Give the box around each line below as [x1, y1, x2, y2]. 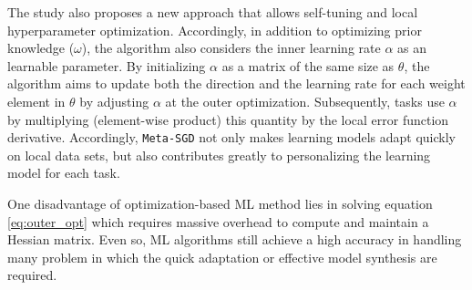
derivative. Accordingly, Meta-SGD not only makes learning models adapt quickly [7, 128, 456, 147]
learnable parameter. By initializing [7, 56, 206, 75]
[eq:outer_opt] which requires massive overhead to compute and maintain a [7, 212, 429, 231]
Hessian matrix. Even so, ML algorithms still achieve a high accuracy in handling [7, 230, 462, 249]
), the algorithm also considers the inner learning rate [81, 38, 381, 57]
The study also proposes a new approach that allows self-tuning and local [7, 3, 418, 21]
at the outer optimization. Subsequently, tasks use [165, 91, 445, 110]
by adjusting [79, 91, 149, 110]
